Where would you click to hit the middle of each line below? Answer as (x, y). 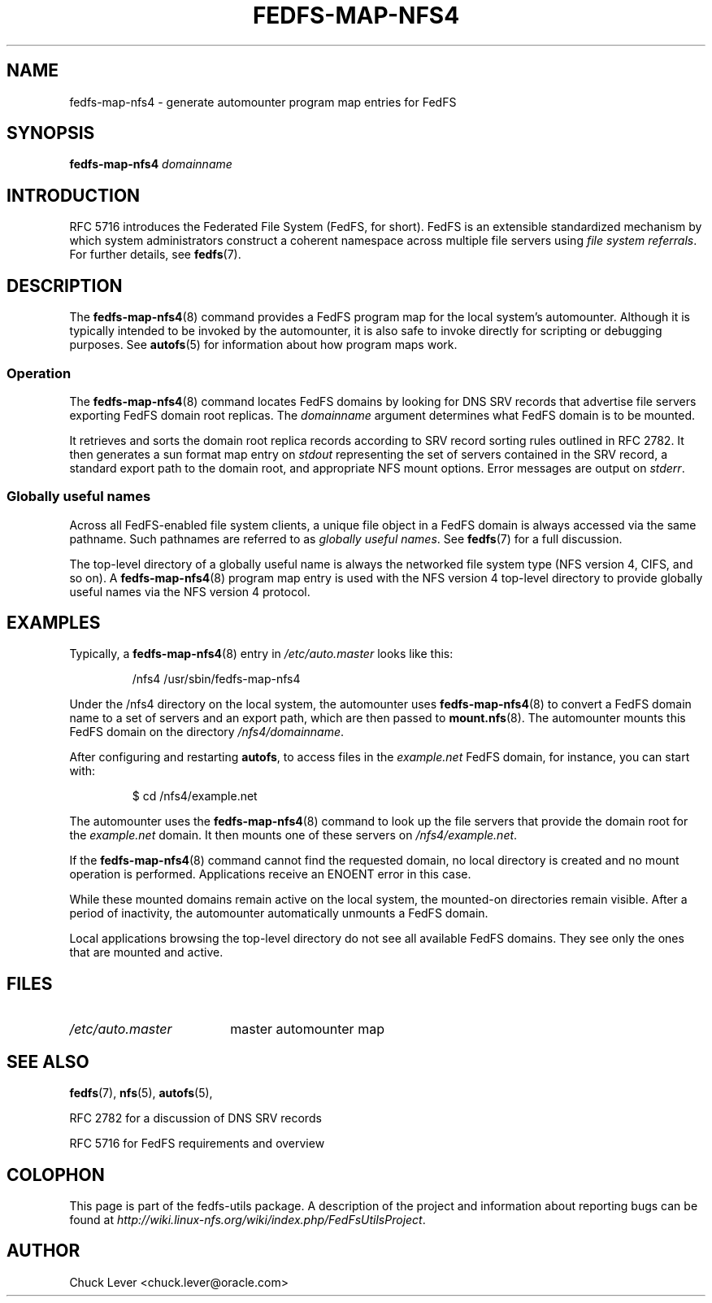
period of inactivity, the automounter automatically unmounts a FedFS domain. (279, 913)
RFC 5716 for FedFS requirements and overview (197, 1144)
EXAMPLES (54, 623)
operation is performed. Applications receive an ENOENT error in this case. (270, 874)
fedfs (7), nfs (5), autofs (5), (141, 1093)
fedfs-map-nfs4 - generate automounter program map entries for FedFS (263, 102)
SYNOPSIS (51, 133)
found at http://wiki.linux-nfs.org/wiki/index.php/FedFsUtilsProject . (247, 1220)
